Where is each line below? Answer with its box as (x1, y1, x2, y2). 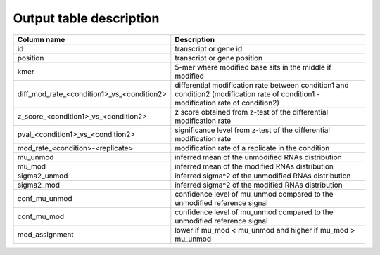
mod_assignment (17, 229, 74, 239)
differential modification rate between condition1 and (175, 80, 349, 90)
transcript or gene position (175, 53, 263, 63)
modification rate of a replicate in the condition (175, 143, 330, 152)
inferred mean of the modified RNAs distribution (175, 162, 334, 171)
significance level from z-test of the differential (175, 125, 331, 135)
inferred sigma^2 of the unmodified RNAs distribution (175, 171, 351, 181)
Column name (17, 34, 65, 44)
